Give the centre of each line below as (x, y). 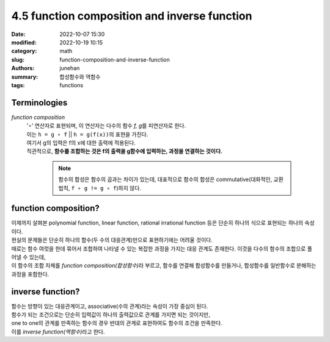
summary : (25, 77)
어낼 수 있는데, (28, 257)
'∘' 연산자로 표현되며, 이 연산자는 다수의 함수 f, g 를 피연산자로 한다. (106, 126)
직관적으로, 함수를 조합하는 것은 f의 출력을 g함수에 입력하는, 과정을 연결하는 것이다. (124, 151)
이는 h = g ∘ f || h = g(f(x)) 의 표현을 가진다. (87, 134)
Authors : (23, 68)
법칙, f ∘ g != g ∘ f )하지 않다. (100, 188)
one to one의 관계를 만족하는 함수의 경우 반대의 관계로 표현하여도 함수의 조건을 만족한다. (117, 323)
